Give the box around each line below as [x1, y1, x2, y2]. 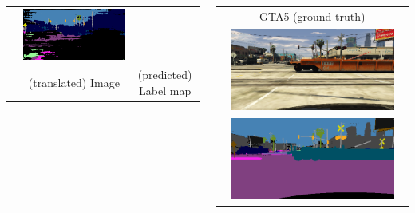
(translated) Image [28, 74, 120, 91]
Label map [139, 82, 192, 99]
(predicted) [137, 66, 192, 83]
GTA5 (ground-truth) [259, 7, 366, 24]
